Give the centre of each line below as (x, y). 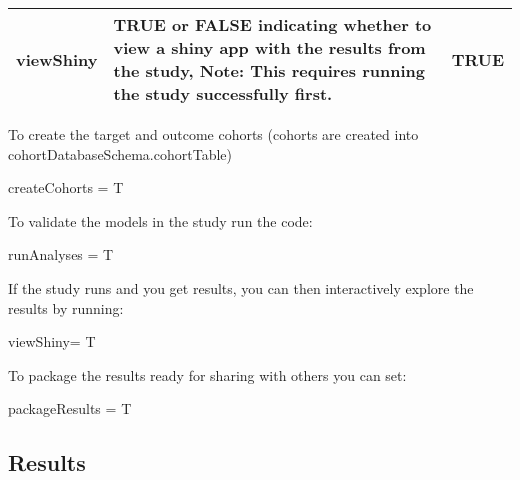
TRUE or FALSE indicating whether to (272, 24)
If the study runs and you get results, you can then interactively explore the (241, 287)
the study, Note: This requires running (269, 70)
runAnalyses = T (61, 254)
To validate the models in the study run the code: (160, 220)
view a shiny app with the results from (269, 47)
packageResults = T (70, 408)
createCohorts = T (66, 187)
